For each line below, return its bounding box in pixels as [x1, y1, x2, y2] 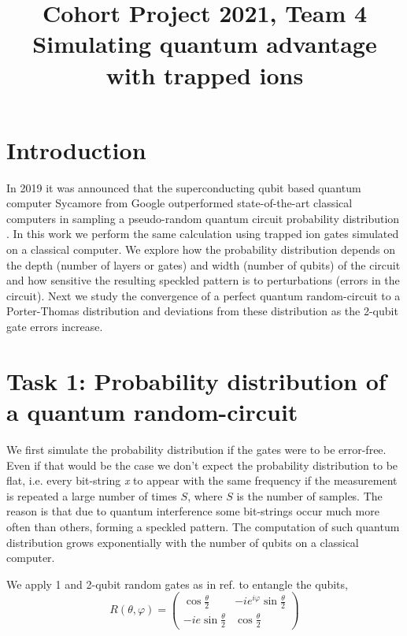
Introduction [6, 133, 146, 166]
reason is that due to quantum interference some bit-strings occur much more [6, 503, 379, 519]
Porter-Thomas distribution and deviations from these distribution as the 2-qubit [6, 303, 398, 319]
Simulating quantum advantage [32, 28, 377, 60]
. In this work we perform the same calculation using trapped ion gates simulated [6, 225, 399, 242]
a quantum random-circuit [6, 396, 298, 427]
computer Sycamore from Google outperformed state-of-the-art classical [6, 195, 353, 211]
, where [187, 487, 223, 504]
